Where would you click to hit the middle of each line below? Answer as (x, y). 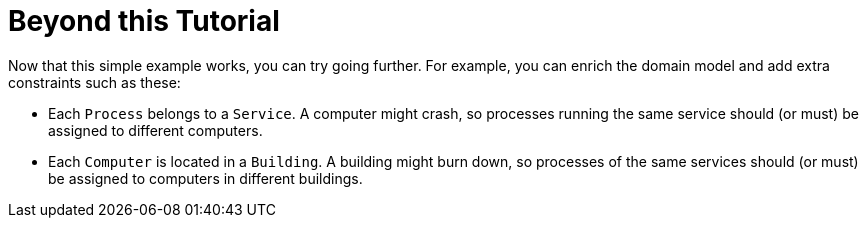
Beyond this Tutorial (144, 21)
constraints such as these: (94, 82)
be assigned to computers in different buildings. (205, 178)
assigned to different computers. (155, 130)
